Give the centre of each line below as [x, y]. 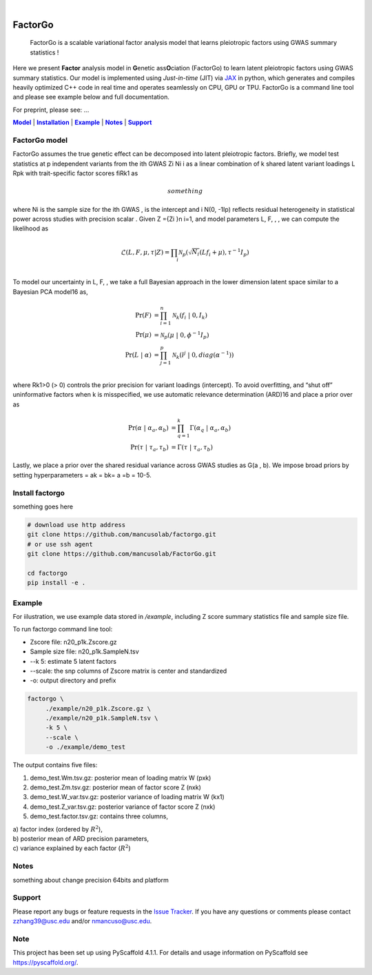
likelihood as [30, 228]
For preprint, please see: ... [51, 110]
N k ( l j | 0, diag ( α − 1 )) [203, 355]
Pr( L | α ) [138, 355]
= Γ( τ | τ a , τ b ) [192, 448]
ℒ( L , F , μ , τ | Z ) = [145, 252]
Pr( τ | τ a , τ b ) [149, 448]
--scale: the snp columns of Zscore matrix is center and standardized [128, 671]
